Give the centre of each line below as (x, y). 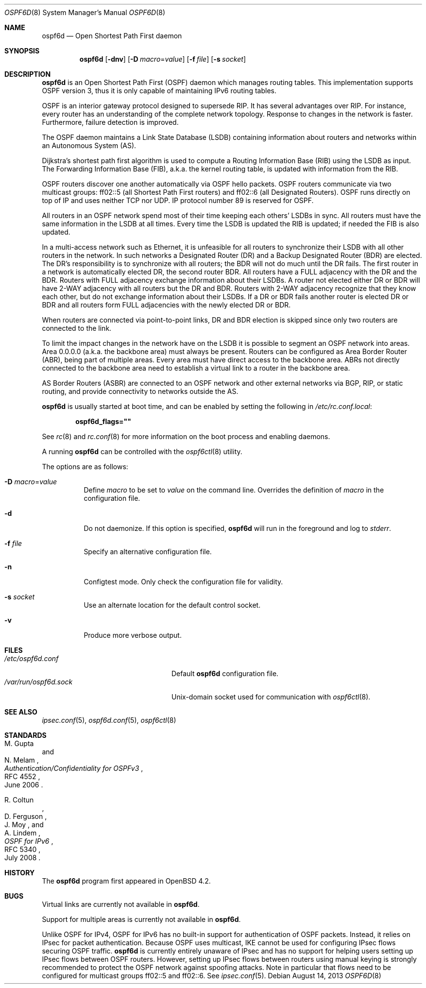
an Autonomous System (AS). (89, 145)
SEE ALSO (21, 712)
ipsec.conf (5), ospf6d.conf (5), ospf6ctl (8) (109, 720)
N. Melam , (22, 760)
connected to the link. (77, 328)
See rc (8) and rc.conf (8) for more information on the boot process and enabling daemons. (186, 436)
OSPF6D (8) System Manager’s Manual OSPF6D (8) (85, 12)
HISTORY (20, 873)
